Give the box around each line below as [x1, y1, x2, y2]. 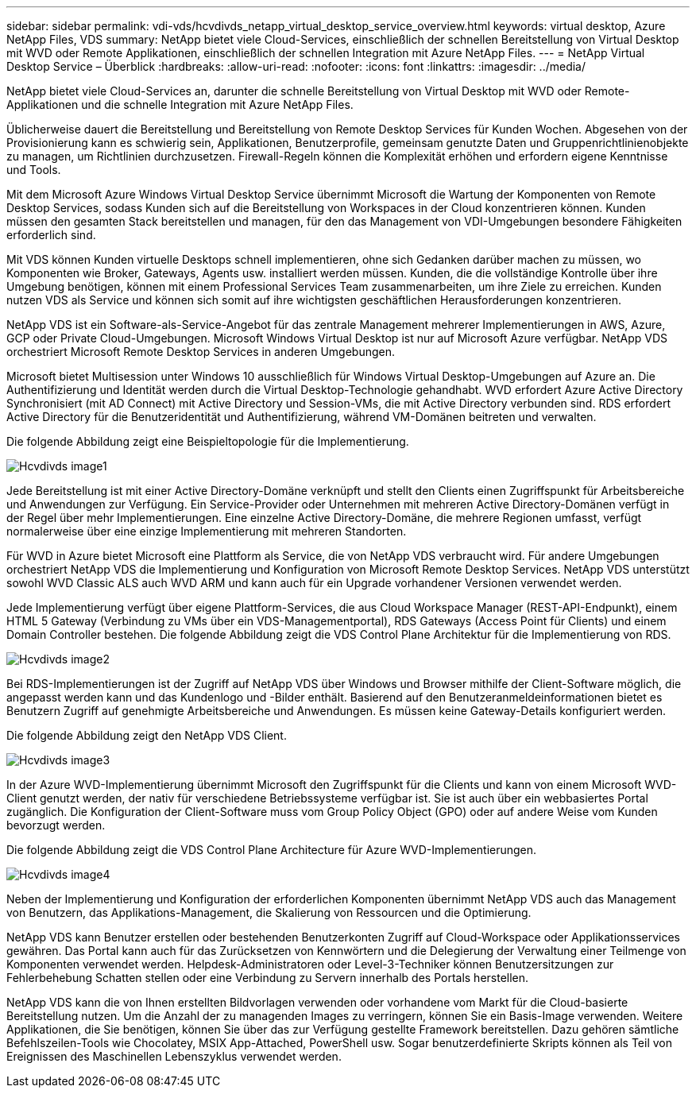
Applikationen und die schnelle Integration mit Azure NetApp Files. [6, 98, 354, 111]
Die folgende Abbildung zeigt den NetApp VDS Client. [6, 729, 287, 742]
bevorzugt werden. [6, 818, 106, 832]
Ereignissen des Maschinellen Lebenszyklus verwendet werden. [6, 1050, 342, 1063]
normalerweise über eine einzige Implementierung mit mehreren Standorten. [6, 524, 407, 538]
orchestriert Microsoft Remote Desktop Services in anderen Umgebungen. [6, 345, 395, 358]
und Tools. [6, 163, 61, 176]
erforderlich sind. [6, 228, 96, 242]
